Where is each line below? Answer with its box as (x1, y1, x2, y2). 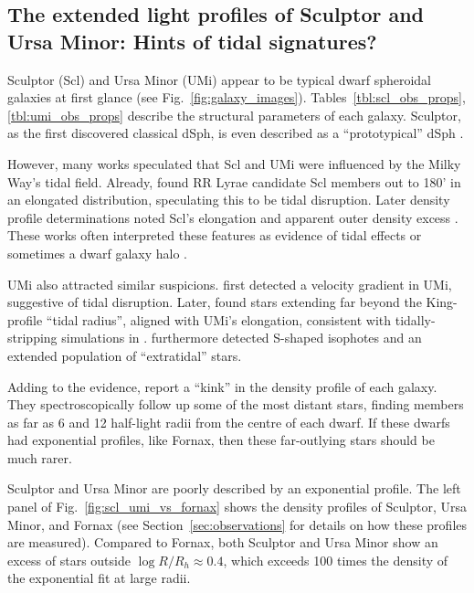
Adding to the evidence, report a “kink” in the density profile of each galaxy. (7, 376, 437, 396)
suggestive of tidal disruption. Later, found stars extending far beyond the (7, 292, 422, 312)
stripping (7, 328, 58, 347)
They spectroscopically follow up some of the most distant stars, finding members (7, 395, 464, 414)
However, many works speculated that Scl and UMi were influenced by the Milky (7, 154, 461, 173)
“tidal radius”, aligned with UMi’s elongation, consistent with (46, 310, 392, 329)
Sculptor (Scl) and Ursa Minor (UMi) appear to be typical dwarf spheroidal (7, 69, 432, 89)
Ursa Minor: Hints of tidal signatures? (7, 26, 377, 55)
